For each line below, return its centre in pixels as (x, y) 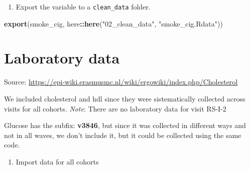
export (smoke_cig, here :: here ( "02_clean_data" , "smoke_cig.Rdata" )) (113, 23)
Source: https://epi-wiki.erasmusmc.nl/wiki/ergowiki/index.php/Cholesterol (121, 82)
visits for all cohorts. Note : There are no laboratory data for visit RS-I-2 (115, 108)
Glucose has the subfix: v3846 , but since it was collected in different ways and (125, 125)
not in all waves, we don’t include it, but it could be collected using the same (123, 135)
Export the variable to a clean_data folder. (83, 6)
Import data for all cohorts (57, 161)
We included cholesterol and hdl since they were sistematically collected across (125, 98)
